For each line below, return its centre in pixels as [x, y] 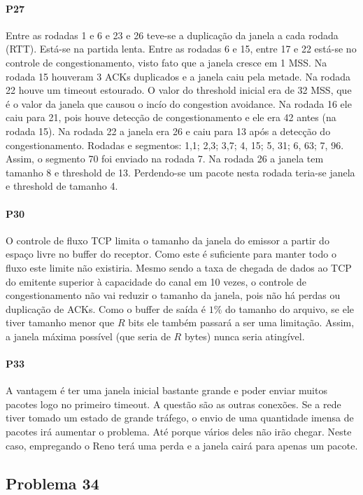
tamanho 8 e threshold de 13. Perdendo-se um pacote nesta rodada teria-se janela [180, 172]
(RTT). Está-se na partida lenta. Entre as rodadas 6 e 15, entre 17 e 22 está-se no [181, 49]
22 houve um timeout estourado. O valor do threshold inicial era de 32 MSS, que [179, 90]
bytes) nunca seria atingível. [244, 336]
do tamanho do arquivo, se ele [290, 308]
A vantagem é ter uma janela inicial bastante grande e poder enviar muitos [166, 390]
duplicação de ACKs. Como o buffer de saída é [106, 308]
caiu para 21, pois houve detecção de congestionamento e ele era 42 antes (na [171, 117]
